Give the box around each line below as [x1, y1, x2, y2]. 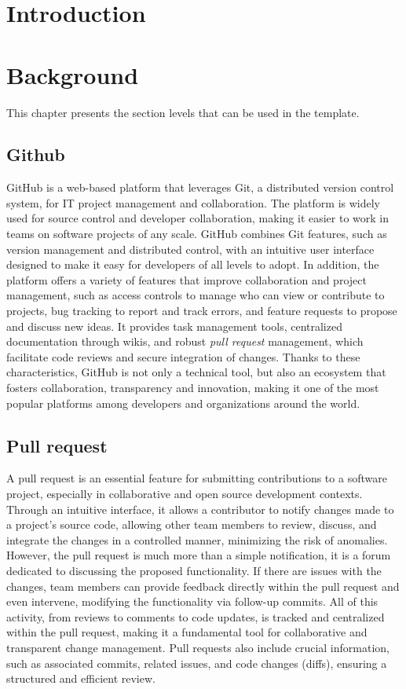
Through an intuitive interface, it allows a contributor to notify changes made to [6, 500, 394, 517]
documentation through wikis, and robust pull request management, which [6, 333, 364, 350]
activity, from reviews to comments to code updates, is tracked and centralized [6, 608, 385, 625]
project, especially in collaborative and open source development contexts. [6, 486, 363, 501]
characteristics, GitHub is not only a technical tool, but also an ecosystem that [6, 364, 386, 380]
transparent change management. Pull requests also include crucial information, [6, 639, 390, 655]
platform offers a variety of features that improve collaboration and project [6, 271, 367, 288]
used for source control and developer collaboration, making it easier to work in [6, 210, 390, 226]
